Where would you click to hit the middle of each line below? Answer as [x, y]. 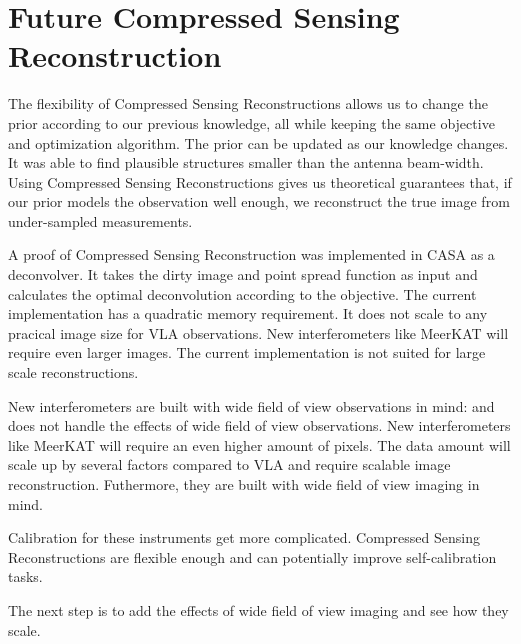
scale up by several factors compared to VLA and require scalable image [229, 464]
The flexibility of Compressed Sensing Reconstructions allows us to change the [248, 103]
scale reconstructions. [73, 372]
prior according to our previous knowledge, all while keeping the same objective [251, 122]
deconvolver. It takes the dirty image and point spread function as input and [243, 274]
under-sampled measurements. [100, 220]
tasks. [25, 576]
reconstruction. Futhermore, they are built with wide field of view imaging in [244, 484]
